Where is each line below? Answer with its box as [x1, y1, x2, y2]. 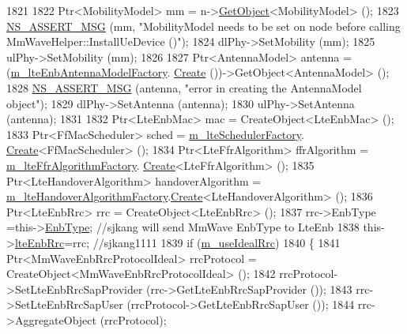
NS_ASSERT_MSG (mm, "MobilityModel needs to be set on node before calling [6, 17, 401, 34]
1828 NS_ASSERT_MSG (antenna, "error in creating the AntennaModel [6, 79, 362, 96]
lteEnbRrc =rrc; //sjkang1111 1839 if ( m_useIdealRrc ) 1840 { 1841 [14, 234, 341, 250]
